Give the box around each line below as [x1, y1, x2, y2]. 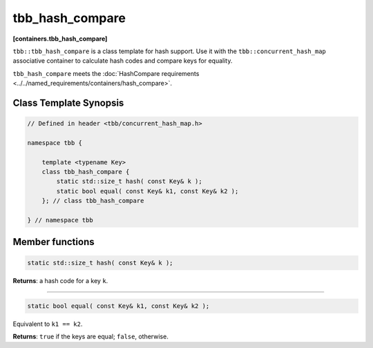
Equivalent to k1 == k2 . [12, 320, 83, 328]
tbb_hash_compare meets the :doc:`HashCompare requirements [12, 69, 200, 77]
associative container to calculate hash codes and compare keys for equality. [12, 57, 233, 65]
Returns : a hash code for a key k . [12, 276, 108, 284]
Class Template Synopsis [12, 97, 124, 108]
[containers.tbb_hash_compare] [12, 35, 108, 43]
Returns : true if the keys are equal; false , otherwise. [12, 332, 169, 340]
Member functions [12, 236, 95, 248]
